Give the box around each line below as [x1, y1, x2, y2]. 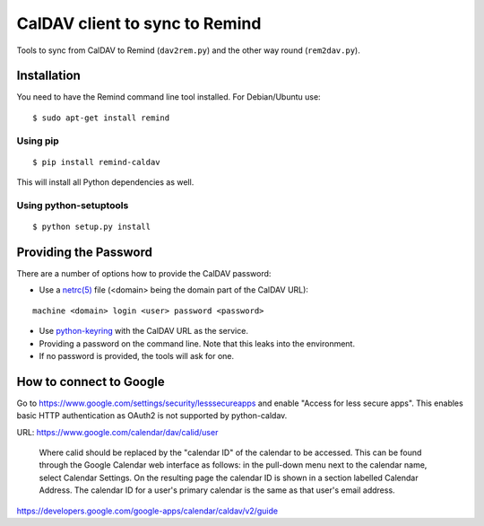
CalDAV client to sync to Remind [16, 13, 262, 33]
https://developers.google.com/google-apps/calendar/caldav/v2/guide [16, 505, 278, 516]
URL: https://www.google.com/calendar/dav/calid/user [16, 426, 219, 437]
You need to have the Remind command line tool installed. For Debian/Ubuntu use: [16, 92, 322, 102]
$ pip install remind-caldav [32, 157, 160, 167]
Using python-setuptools [16, 198, 129, 211]
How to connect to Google [16, 373, 165, 390]
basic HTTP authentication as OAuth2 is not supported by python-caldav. [16, 410, 288, 421]
